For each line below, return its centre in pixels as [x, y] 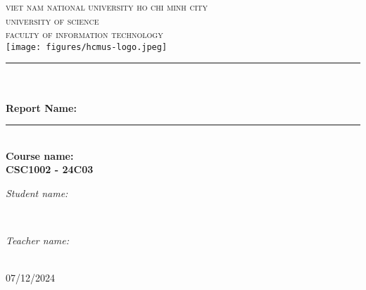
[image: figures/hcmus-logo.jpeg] [87, 47]
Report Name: [41, 107]
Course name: [40, 155]
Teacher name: [37, 240]
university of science [52, 20]
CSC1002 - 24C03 [50, 169]
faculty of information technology [84, 34]
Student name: [37, 193]
